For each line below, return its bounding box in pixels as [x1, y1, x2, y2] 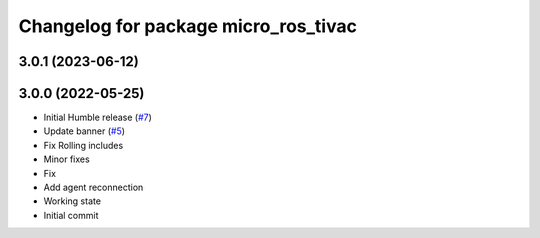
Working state [43, 195, 102, 207]
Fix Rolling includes [43, 139, 124, 151]
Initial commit [43, 209, 99, 221]
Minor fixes [43, 153, 90, 165]
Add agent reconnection [43, 181, 144, 194]
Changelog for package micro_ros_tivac [18, 15, 357, 37]
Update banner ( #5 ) [43, 125, 125, 137]
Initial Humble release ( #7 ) [43, 111, 152, 124]
